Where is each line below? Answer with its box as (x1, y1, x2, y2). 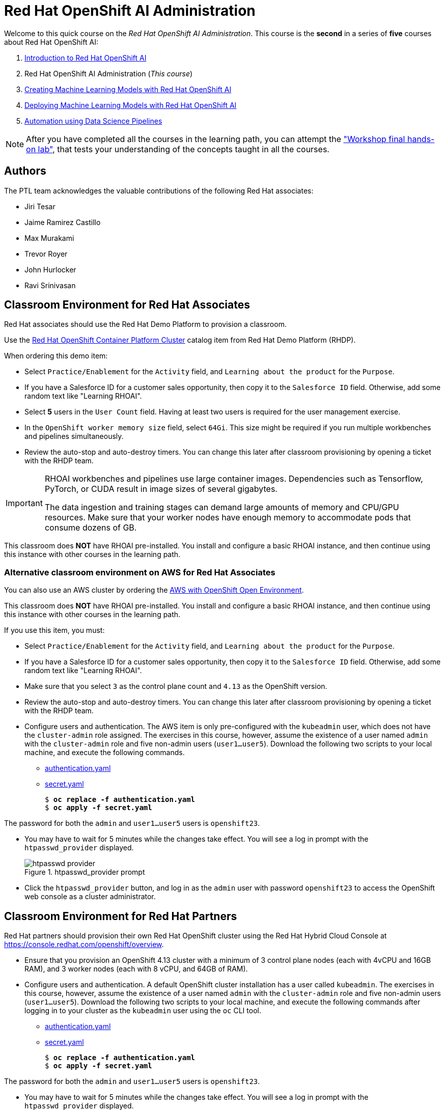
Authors (4, 164, 46, 178)
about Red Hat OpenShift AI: (4, 37, 98, 46)
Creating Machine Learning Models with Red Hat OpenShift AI (24, 85, 232, 94)
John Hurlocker (24, 265, 76, 274)
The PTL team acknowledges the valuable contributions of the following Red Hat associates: (4, 186, 314, 195)
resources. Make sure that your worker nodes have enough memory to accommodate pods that (44, 512, 411, 523)
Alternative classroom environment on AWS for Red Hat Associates (4, 567, 275, 577)
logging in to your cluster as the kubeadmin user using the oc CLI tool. (24, 1006, 261, 1015)
